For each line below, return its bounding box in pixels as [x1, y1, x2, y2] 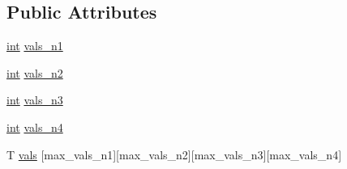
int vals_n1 [6, 37, 63, 54]
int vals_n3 [6, 91, 63, 108]
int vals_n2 [6, 64, 63, 81]
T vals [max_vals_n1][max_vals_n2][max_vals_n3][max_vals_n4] [6, 146, 342, 163]
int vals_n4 [6, 118, 63, 135]
